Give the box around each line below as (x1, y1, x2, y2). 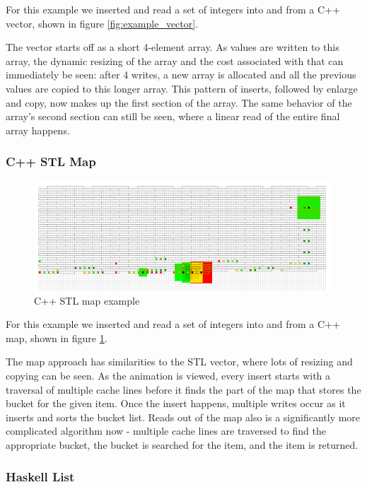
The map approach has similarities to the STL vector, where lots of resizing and (6, 354, 353, 369)
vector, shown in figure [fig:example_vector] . (6, 16, 199, 30)
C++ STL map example (34, 293, 140, 307)
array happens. (6, 122, 70, 137)
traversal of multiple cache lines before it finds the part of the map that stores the (6, 382, 361, 397)
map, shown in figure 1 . (6, 330, 107, 345)
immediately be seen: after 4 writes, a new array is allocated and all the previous (6, 67, 356, 82)
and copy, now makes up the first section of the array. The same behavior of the (6, 95, 352, 110)
